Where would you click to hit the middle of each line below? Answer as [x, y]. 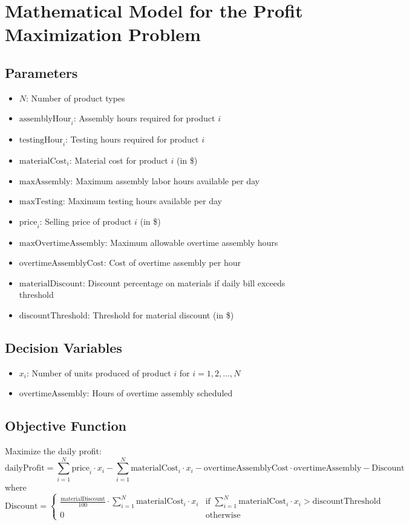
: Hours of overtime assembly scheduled [160, 393]
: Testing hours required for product [132, 139]
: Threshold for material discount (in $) [161, 314]
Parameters [41, 72]
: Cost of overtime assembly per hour [172, 262]
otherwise [223, 516]
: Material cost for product [119, 160]
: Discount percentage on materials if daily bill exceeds [184, 282]
